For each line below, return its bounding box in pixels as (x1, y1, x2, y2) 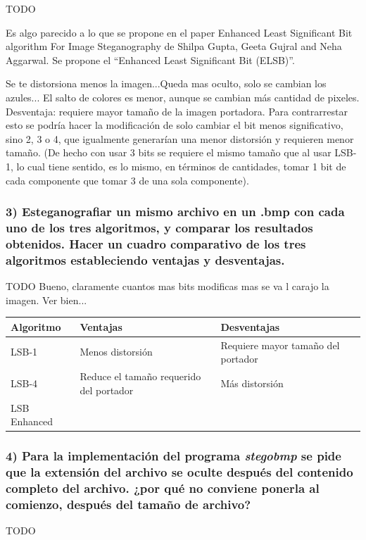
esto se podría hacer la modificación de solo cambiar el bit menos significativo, (6, 118, 343, 132)
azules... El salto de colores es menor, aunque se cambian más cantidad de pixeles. (6, 89, 360, 104)
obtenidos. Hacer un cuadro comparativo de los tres (6, 234, 306, 252)
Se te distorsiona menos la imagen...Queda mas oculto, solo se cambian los (6, 76, 327, 91)
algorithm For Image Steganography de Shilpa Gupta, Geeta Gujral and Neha (6, 39, 342, 54)
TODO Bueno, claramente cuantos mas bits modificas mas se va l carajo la (6, 279, 329, 294)
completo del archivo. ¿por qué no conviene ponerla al (6, 479, 320, 496)
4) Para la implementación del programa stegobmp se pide (6, 447, 341, 465)
